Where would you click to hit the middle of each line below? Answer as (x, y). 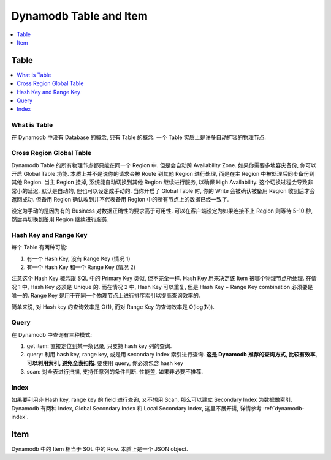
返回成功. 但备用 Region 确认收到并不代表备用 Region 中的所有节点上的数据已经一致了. (120, 200)
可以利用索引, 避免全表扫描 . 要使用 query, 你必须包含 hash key (105, 363)
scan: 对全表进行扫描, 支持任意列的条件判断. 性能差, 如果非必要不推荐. (115, 372)
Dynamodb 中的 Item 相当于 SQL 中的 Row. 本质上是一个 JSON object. (100, 449)
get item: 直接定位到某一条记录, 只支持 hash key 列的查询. (99, 346)
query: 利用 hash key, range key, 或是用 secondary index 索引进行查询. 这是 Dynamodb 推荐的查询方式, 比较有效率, (172, 355)
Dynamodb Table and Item (80, 16)
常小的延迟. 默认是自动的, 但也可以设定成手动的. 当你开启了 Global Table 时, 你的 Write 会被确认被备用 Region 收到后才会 (163, 190)
